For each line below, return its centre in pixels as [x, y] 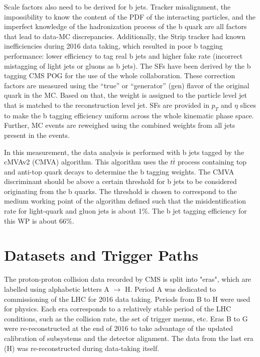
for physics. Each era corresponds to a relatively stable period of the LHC [118, 309]
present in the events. [37, 135]
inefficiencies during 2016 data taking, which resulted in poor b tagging [113, 46]
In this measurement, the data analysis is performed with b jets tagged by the [124, 152]
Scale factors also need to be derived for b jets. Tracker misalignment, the [117, 7]
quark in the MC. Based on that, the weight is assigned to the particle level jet [125, 95]
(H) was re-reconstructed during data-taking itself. [82, 348]
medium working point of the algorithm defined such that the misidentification [125, 201]
